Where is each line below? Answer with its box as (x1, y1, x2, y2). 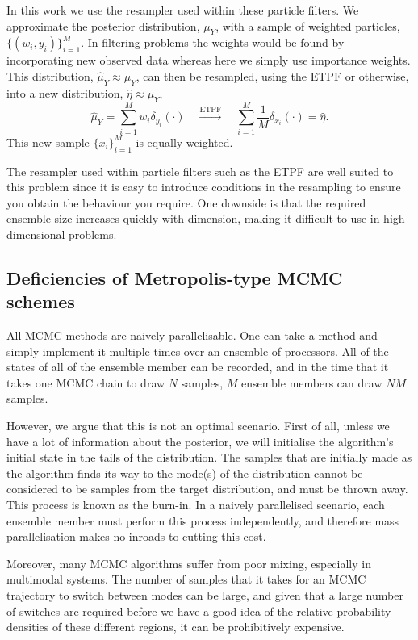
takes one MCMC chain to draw (6, 374, 165, 391)
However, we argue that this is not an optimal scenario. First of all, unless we (6, 417, 390, 434)
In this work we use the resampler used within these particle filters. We (6, 2, 359, 18)
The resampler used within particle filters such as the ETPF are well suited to (6, 162, 394, 179)
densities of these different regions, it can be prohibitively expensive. (6, 618, 345, 635)
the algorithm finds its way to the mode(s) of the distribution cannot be (6, 464, 363, 481)
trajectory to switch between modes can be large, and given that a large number (6, 586, 403, 603)
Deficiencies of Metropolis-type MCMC (6, 265, 343, 290)
